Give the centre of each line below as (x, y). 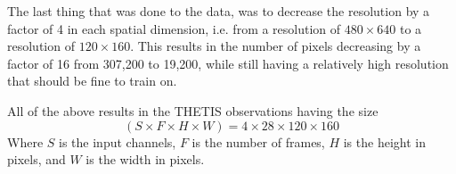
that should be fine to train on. (92, 81)
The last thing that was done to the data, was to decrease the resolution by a (219, 11)
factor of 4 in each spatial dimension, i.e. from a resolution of (174, 28)
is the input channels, (118, 141)
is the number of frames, (258, 141)
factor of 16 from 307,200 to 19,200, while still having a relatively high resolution (228, 63)
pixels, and (37, 159)
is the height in (384, 141)
